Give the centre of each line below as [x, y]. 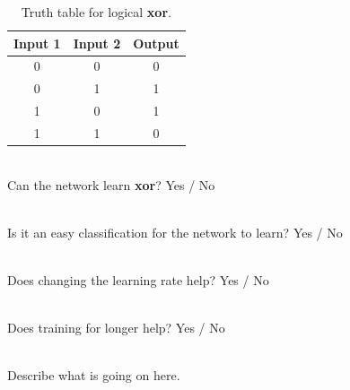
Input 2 [97, 43]
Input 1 [37, 43]
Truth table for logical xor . [96, 12]
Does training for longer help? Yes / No [116, 328]
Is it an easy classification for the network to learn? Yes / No [175, 232]
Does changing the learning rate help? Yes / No [138, 280]
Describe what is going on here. [94, 375]
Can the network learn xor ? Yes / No [111, 184]
